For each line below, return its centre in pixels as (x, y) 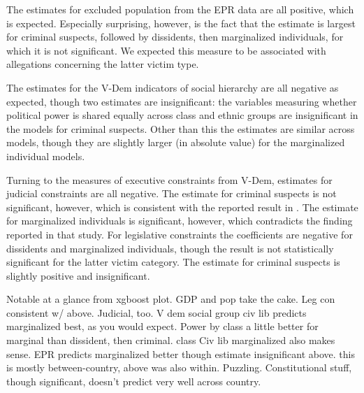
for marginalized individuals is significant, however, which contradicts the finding (180, 221)
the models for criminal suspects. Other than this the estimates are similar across (181, 128)
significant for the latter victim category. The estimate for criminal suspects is (173, 262)
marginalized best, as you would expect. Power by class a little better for (162, 326)
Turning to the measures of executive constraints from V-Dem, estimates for (169, 179)
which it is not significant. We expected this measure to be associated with (166, 50)
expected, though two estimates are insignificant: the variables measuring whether (182, 101)
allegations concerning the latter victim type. (103, 64)
